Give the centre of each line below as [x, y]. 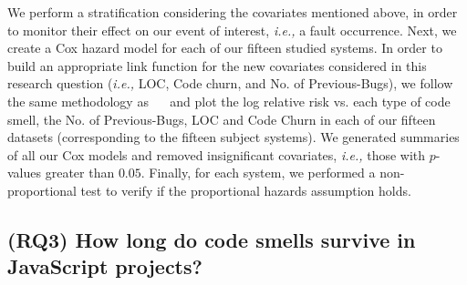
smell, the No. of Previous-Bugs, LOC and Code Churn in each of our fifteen [222, 119]
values [25, 173]
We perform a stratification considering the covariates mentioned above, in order [233, 12]
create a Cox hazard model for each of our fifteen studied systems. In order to [225, 48]
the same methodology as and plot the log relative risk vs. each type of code [229, 101]
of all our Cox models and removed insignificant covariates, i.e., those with [217, 154]
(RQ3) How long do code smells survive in [212, 239]
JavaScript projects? [105, 266]
